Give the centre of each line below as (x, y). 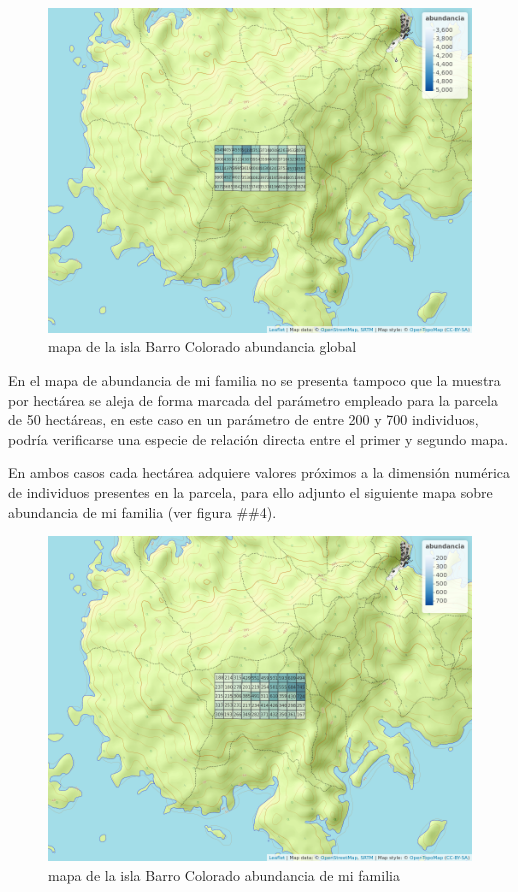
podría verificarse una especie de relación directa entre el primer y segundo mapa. (258, 438)
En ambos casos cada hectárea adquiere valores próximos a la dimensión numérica (259, 472)
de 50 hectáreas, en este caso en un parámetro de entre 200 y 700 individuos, (243, 419)
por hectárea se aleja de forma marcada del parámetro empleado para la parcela (253, 399)
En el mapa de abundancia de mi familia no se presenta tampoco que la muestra (254, 380)
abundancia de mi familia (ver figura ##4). (142, 511)
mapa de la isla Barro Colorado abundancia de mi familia (224, 874)
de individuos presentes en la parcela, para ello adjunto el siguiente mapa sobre (250, 491)
